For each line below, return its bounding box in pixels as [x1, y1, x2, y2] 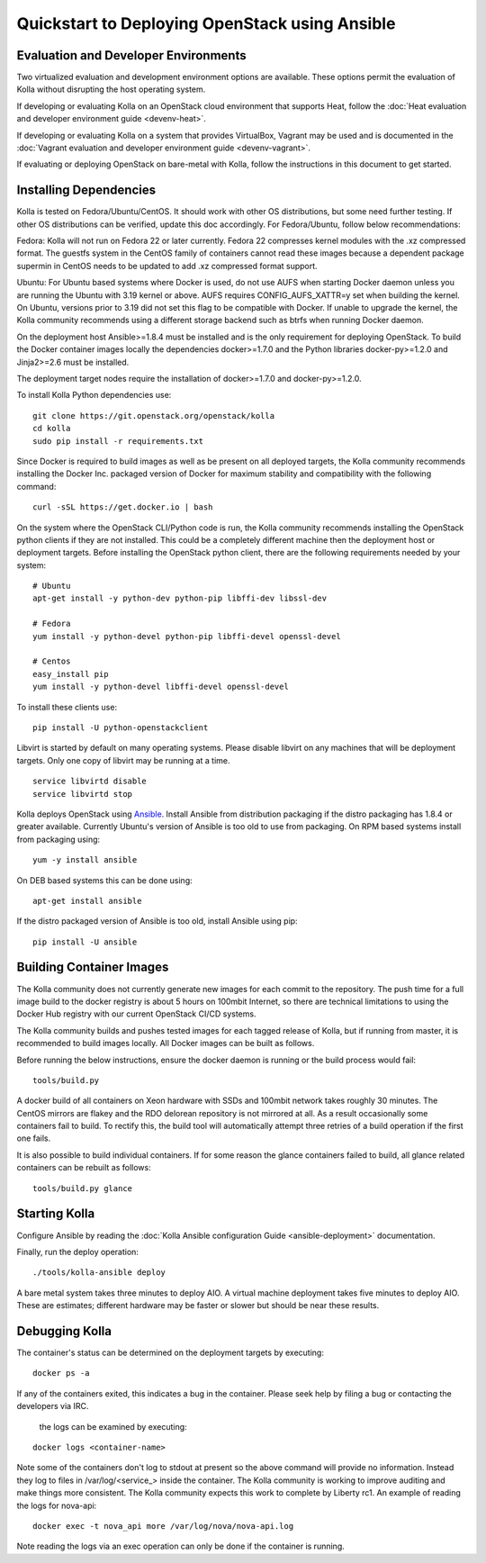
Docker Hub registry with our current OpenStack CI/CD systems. [16, 1008, 256, 1019]
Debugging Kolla [16, 1324, 112, 1339]
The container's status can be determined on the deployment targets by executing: [16, 1347, 324, 1359]
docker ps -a [32, 1369, 90, 1378]
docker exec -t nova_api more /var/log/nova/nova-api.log [32, 1521, 294, 1531]
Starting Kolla [16, 1206, 95, 1222]
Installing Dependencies [16, 183, 157, 198]
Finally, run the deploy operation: [16, 1246, 139, 1257]
